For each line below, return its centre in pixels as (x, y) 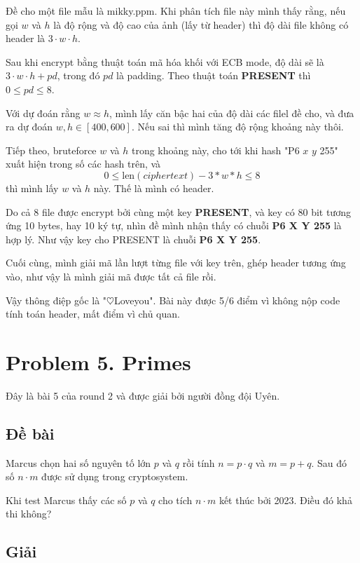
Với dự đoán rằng (43, 113)
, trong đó (78, 75)
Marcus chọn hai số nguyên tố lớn (78, 462)
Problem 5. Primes (98, 361)
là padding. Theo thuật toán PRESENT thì (214, 75)
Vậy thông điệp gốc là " (56, 300)
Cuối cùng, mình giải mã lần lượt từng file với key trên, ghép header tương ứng (176, 263)
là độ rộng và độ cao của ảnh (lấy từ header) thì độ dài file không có (201, 24)
